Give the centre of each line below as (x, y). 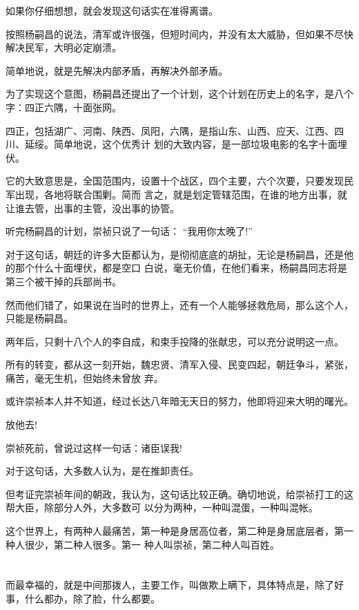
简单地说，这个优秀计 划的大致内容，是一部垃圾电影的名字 (186, 144)
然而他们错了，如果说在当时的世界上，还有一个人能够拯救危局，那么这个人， (179, 304)
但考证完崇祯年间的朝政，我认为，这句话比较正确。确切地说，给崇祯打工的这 (179, 494)
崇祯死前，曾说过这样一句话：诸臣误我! (94, 447)
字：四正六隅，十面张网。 (64, 107)
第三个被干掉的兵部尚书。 (64, 281)
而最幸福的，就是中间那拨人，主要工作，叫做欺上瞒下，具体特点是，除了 (170, 585)
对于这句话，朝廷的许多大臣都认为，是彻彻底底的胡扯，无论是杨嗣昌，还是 (175, 254)
